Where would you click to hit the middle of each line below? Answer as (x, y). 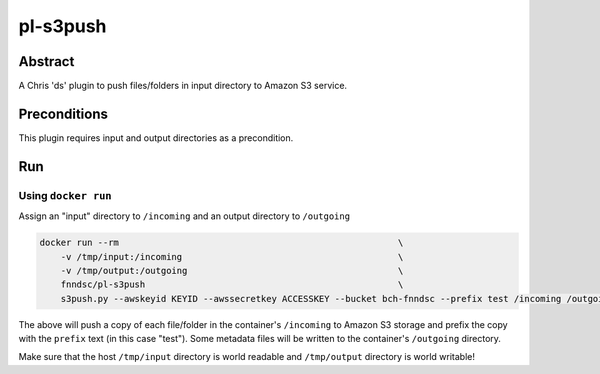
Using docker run (65, 195)
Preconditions (63, 113)
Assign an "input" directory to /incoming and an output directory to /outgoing (184, 216)
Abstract (46, 61)
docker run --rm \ (221, 243)
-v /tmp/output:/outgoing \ (232, 270)
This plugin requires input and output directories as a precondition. (156, 137)
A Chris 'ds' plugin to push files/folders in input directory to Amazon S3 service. (183, 86)
